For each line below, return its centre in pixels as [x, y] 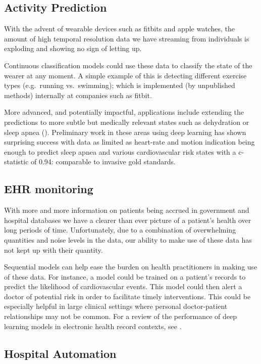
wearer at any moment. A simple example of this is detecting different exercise [125, 75]
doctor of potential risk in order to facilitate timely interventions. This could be [127, 296]
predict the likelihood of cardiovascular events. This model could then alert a [123, 286]
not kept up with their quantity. [54, 249]
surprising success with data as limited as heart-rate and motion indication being [129, 142]
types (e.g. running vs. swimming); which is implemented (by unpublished [120, 85]
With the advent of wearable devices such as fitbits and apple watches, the [119, 29]
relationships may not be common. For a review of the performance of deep [120, 316]
